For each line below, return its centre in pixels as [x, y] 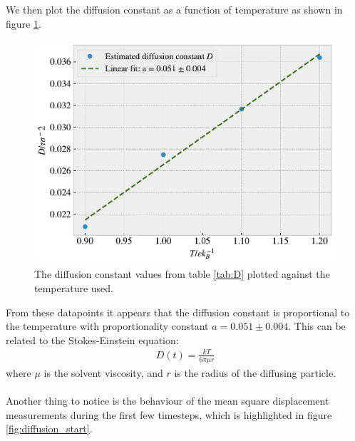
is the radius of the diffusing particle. [255, 372]
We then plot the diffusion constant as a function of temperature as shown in [174, 9]
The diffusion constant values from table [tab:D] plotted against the [182, 274]
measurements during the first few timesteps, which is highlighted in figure [169, 414]
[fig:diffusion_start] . [49, 429]
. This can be [317, 326]
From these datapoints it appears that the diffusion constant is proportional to [178, 312]
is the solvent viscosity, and [103, 372]
